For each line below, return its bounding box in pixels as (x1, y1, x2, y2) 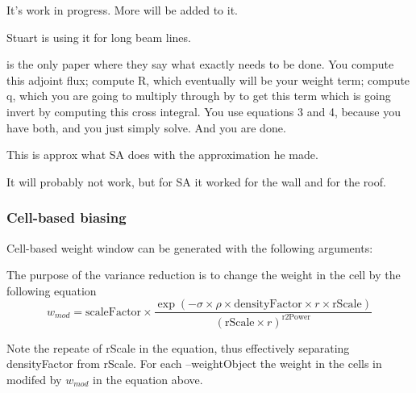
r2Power (281, 313, 311, 322)
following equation (6, 282, 97, 299)
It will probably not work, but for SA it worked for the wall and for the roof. (6, 173, 386, 190)
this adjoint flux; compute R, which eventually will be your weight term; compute (6, 71, 410, 88)
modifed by (6, 370, 62, 387)
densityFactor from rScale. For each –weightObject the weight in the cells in (6, 355, 382, 372)
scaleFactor (85, 306, 142, 318)
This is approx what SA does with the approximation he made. (6, 146, 318, 163)
